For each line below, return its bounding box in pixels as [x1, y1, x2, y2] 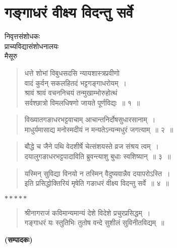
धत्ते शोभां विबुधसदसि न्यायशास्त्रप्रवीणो [24, 67, 120, 78]
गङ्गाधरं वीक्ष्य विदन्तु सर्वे [5, 2, 133, 22]
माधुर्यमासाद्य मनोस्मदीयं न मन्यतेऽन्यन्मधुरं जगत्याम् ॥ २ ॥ [24, 124, 173, 134]
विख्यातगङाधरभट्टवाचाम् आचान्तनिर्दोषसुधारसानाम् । [24, 114, 156, 125]
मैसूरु [5, 51, 18, 61]
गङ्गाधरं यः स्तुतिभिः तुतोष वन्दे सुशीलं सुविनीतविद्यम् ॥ [24, 217, 164, 228]
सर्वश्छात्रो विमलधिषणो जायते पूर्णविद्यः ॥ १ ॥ [24, 97, 140, 108]
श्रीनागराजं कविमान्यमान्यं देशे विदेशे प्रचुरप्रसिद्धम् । [24, 207, 151, 218]
